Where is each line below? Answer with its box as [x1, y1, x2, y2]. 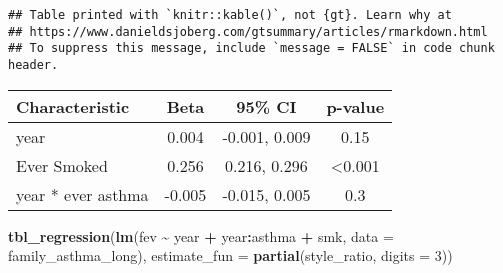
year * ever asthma [16, 182, 149, 206]
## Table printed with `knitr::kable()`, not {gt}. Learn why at [8, 8, 452, 22]
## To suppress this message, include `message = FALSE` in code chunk [8, 41, 495, 56]
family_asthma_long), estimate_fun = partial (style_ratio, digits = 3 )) [8, 245, 453, 266]
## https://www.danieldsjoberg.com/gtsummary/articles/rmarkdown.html [8, 24, 488, 39]
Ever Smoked [16, 153, 108, 177]
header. [8, 57, 59, 72]
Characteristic [16, 94, 130, 118]
